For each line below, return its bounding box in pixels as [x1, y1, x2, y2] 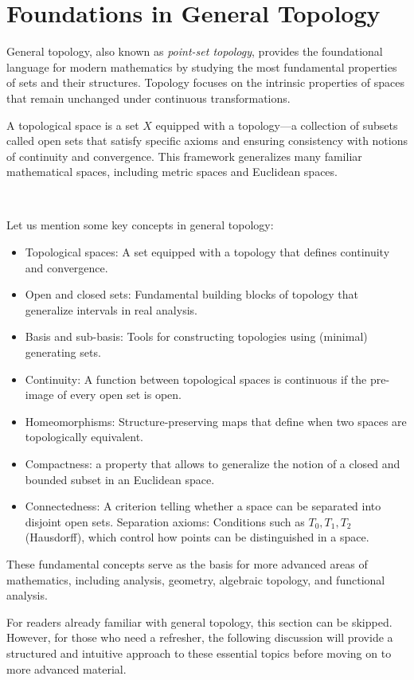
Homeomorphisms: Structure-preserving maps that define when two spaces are [25, 412, 407, 429]
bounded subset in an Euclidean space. [25, 471, 215, 487]
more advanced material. [6, 660, 127, 677]
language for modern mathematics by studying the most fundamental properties [6, 58, 397, 75]
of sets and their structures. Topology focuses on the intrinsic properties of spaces [6, 74, 404, 91]
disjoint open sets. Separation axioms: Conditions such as [25, 513, 305, 530]
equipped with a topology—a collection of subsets [155, 116, 398, 133]
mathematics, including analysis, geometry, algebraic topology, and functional [6, 571, 385, 588]
